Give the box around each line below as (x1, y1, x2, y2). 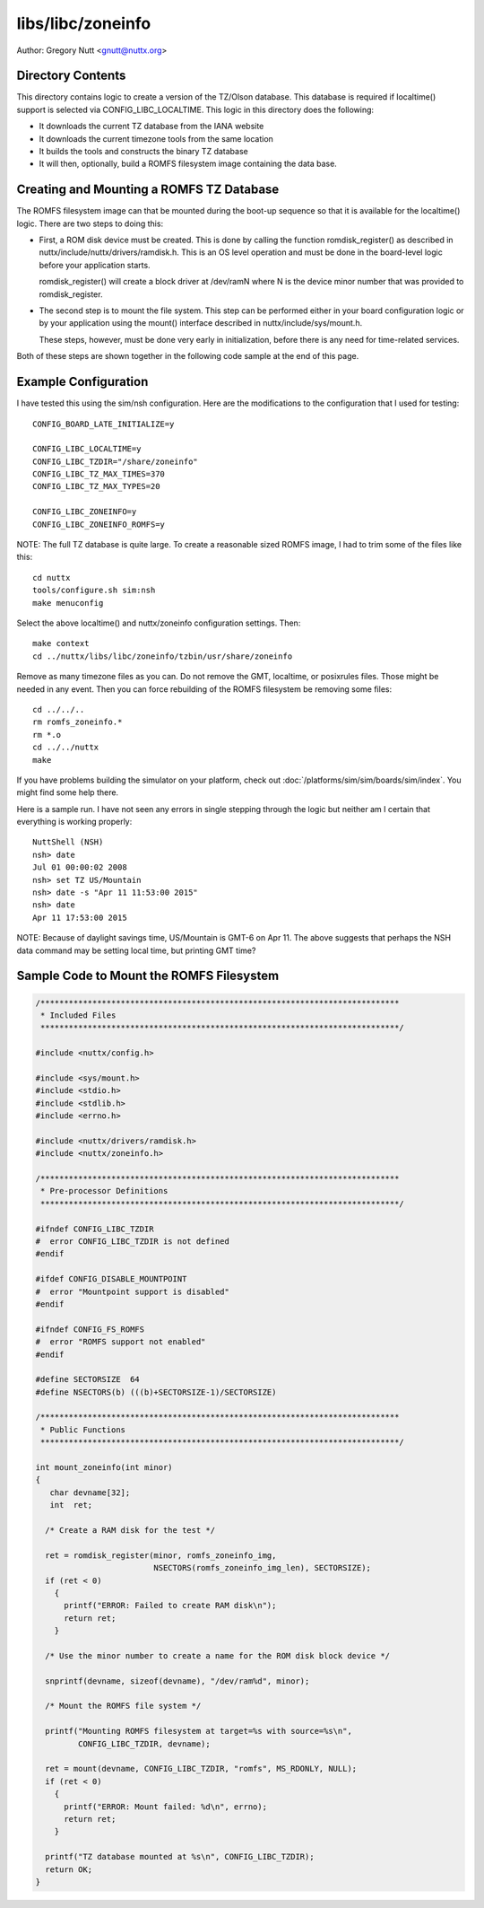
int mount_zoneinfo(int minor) (35, 1463, 174, 1473)
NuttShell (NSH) (32, 837, 104, 847)
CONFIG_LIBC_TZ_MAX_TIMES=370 (32, 469, 166, 479)
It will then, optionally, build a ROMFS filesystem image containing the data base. (39, 158, 338, 170)
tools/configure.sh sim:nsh (32, 585, 156, 596)
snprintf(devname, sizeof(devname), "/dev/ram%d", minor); (45, 1676, 310, 1686)
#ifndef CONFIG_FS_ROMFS (35, 1324, 145, 1335)
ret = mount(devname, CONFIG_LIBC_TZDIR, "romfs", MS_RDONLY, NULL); (45, 1764, 358, 1774)
